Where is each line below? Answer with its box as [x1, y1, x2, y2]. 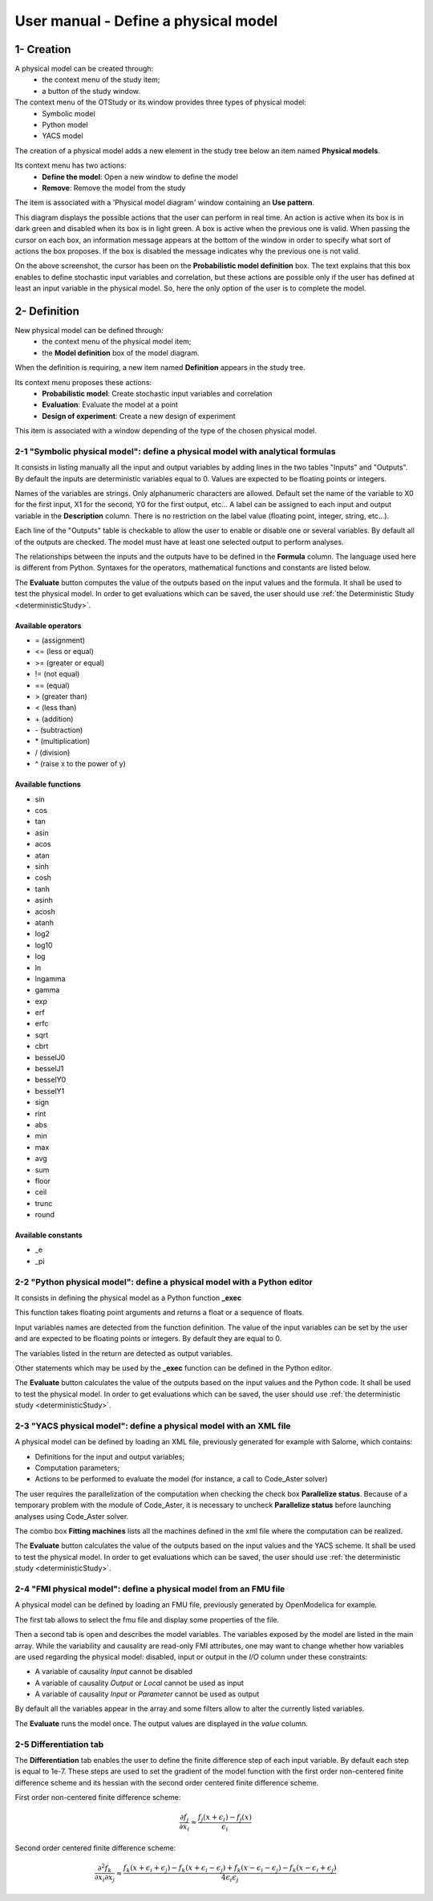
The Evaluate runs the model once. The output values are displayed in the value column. [14, 1718, 309, 1728]
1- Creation [14, 43, 71, 56]
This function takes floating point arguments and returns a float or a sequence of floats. [14, 1308, 305, 1318]
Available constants [14, 1230, 83, 1240]
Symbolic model [42, 108, 95, 118]
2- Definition [14, 304, 80, 318]
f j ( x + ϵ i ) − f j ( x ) [197, 1813, 253, 1824]
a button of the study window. [42, 86, 140, 95]
